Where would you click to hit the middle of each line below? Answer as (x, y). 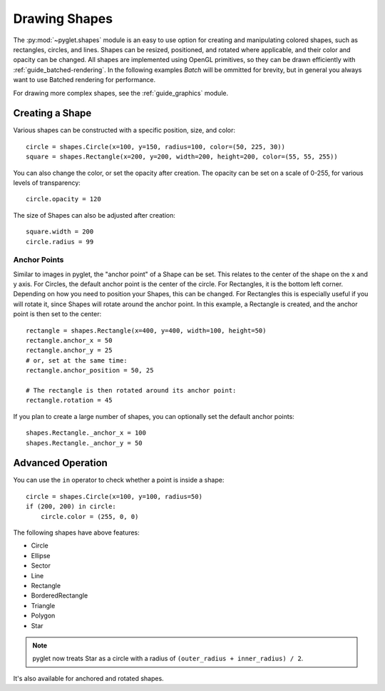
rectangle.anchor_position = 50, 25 (90, 370)
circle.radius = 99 (60, 242)
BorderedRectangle (60, 595)
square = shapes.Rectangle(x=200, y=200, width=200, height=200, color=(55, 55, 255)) (182, 157)
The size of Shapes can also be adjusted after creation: (94, 215)
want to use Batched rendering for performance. (84, 80)
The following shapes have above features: (77, 533)
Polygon (43, 616)
